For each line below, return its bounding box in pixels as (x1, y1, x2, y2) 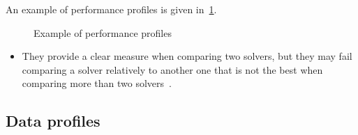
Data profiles (6, 110, 100, 132)
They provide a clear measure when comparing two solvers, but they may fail (22, 49, 352, 63)
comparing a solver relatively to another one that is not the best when (22, 62, 323, 77)
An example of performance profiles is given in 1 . (6, 2, 217, 16)
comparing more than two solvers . (22, 76, 172, 90)
